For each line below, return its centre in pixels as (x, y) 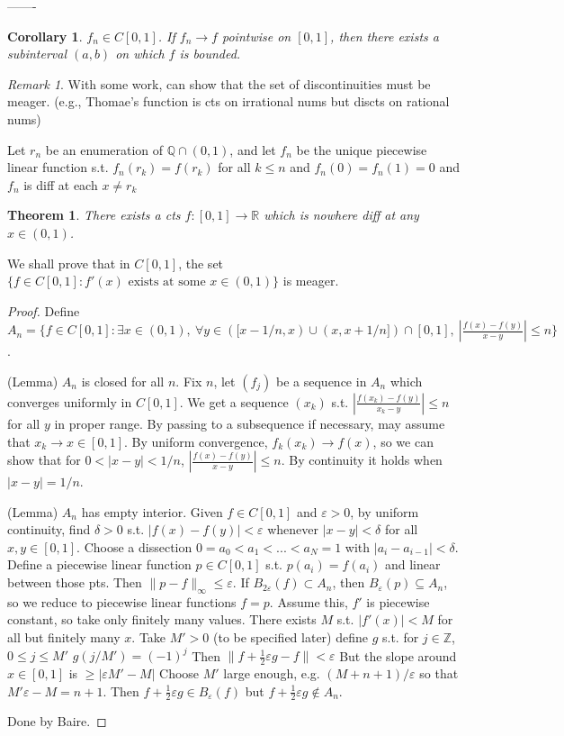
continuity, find (49, 529)
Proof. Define (44, 310)
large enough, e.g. (272, 672)
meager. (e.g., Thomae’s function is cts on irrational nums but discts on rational (228, 101)
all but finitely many (64, 637)
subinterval (37, 54)
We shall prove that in (69, 263)
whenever (293, 529)
